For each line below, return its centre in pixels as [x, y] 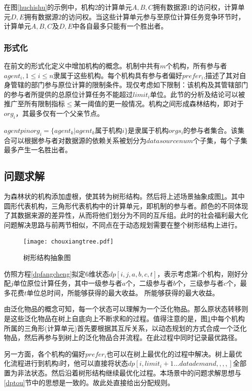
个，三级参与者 [200, 283]
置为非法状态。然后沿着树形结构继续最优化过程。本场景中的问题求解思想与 [123, 372]
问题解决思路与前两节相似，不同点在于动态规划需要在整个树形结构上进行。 [123, 224]
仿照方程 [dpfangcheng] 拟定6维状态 [57, 273]
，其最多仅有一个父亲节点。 [59, 113]
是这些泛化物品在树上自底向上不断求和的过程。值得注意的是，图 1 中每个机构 [124, 318]
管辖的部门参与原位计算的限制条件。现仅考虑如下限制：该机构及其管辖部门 [129, 85]
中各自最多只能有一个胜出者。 [120, 26]
